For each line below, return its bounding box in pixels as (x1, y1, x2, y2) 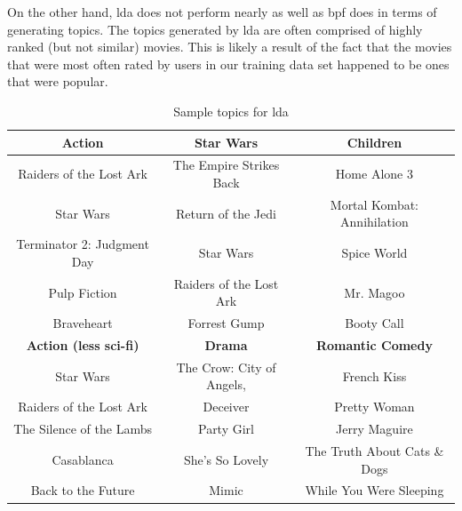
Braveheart (52, 314, 113, 332)
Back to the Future (30, 481, 135, 499)
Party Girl (197, 419, 254, 438)
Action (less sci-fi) (26, 336, 139, 354)
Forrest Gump (187, 314, 265, 332)
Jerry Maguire (336, 419, 413, 438)
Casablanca (52, 450, 114, 468)
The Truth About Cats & (305, 441, 444, 459)
